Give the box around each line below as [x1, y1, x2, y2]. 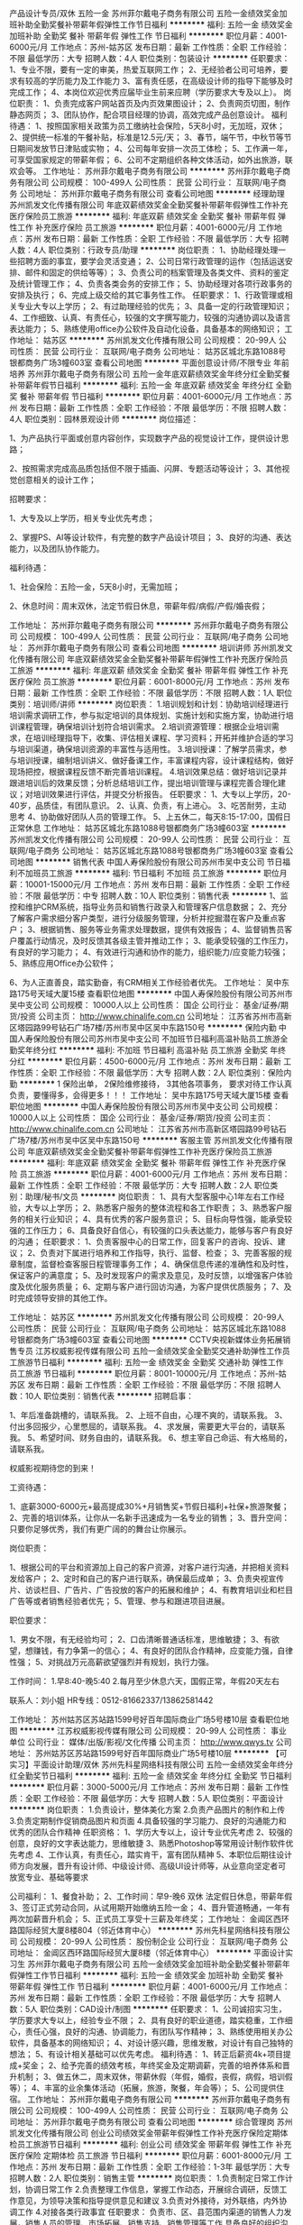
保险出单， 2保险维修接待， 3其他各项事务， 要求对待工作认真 [62, 1078, 293, 1089]
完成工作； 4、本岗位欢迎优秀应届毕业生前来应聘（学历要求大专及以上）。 [9, 87, 281, 97]
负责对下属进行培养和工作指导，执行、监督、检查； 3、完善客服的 [40, 1248, 285, 1258]
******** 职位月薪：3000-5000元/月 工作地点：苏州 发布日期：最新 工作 [9, 1781, 281, 1792]
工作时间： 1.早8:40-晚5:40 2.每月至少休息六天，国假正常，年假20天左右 [9, 1676, 280, 1686]
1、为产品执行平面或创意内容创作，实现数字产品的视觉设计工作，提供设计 [9, 433, 281, 444]
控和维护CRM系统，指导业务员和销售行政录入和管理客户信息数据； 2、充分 [9, 902, 288, 912]
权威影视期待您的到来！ [9, 1463, 96, 1473]
